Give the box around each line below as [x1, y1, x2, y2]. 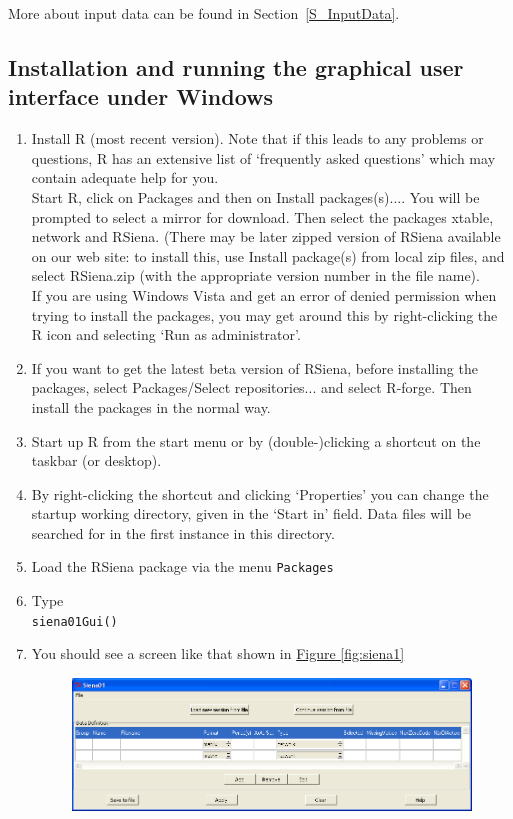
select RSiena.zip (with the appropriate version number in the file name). [31, 265, 480, 286]
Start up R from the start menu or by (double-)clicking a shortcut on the [31, 430, 481, 451]
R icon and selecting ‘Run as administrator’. [31, 324, 301, 345]
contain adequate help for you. [31, 167, 219, 188]
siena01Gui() [31, 614, 118, 629]
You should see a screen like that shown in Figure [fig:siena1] [31, 643, 405, 664]
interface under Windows [8, 81, 274, 112]
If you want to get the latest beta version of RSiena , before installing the [31, 357, 478, 378]
